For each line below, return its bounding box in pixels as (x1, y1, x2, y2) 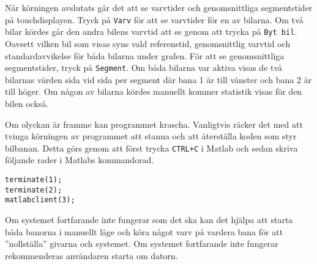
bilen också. (5, 97, 49, 109)
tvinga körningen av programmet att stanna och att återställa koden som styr (5, 130, 297, 142)
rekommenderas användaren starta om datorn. (5, 249, 178, 262)
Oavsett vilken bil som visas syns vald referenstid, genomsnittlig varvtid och (5, 37, 291, 50)
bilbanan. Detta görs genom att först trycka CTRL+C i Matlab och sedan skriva (5, 141, 298, 154)
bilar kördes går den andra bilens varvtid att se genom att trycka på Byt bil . (5, 25, 297, 38)
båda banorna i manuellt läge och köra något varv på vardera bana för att (5, 225, 283, 238)
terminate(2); (5, 185, 62, 194)
